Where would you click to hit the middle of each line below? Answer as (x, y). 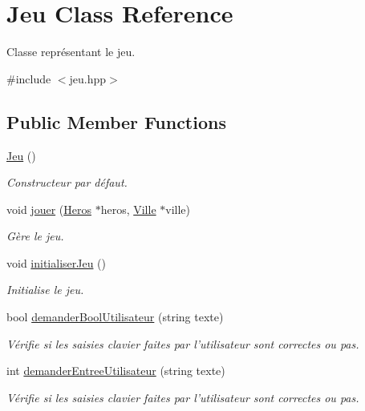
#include (29, 78)
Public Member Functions (116, 121)
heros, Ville (128, 209)
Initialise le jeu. (45, 290)
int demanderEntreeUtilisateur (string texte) (116, 371)
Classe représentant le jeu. (71, 52)
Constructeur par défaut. (67, 182)
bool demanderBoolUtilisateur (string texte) (115, 317)
